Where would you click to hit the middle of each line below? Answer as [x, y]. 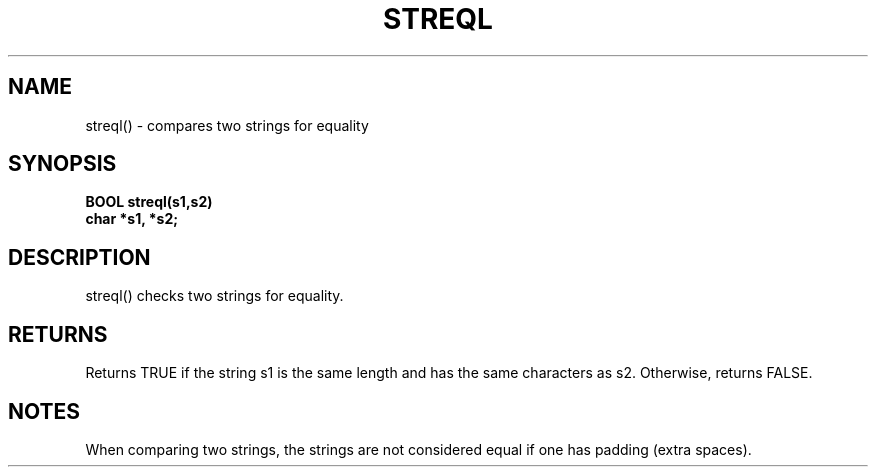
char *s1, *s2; [132, 219]
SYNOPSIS [62, 164]
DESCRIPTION [79, 257]
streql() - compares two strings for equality [227, 125]
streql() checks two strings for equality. [214, 296]
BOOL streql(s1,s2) [149, 202]
